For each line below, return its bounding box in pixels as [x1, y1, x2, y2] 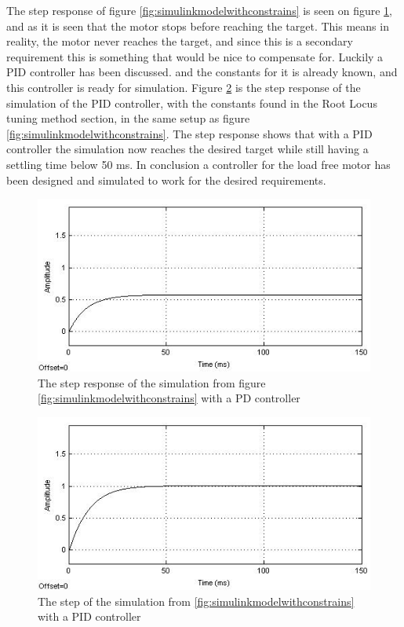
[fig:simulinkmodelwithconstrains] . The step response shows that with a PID [6, 125, 373, 141]
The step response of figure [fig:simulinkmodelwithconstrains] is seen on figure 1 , [6, 2, 392, 18]
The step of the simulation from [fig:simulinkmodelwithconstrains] [38, 592, 355, 609]
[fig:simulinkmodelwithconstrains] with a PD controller [38, 390, 300, 406]
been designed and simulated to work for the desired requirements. [6, 171, 326, 188]
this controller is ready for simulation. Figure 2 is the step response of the [6, 79, 361, 95]
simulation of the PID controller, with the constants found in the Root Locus [6, 94, 377, 111]
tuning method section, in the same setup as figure [6, 110, 250, 126]
